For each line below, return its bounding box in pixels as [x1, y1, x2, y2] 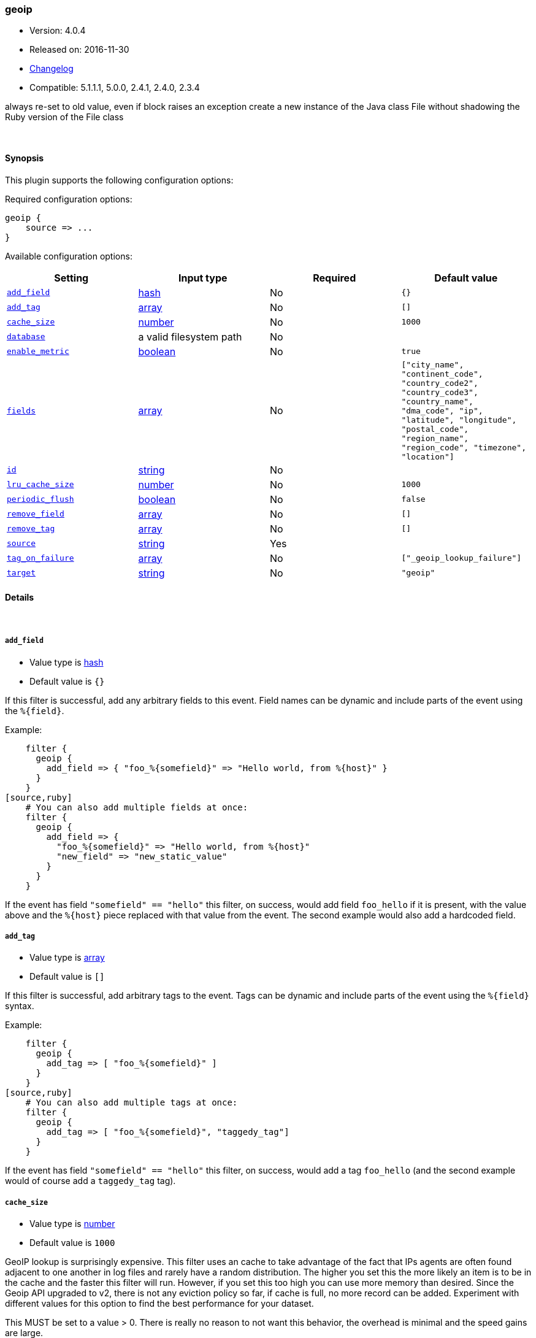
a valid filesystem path [138, 330, 242, 343]
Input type [178, 271, 228, 284]
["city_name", [401, 359, 464, 369]
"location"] [401, 452, 454, 461]
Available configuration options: [5, 250, 132, 261]
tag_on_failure [7, 553, 74, 563]
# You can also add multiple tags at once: [25, 1098, 238, 1108]
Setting [54, 271, 89, 284]
